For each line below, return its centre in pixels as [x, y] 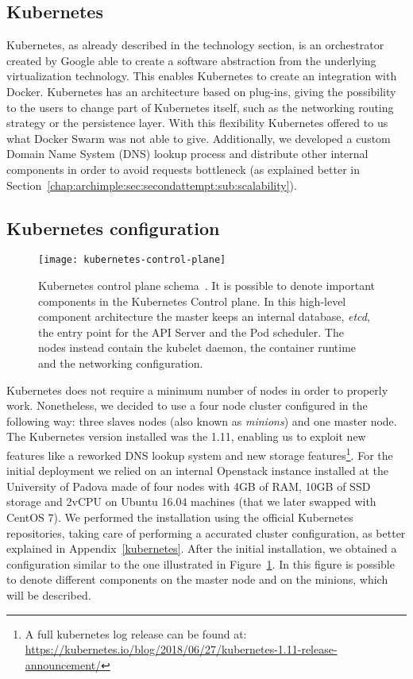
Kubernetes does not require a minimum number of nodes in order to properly [197, 390]
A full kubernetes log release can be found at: [136, 633]
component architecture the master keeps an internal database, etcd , [204, 316]
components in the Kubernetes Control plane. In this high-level [192, 301]
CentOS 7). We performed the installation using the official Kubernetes [180, 517]
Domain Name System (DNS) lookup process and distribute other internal [187, 154]
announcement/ [63, 664]
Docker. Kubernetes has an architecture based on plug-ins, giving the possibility [201, 91]
